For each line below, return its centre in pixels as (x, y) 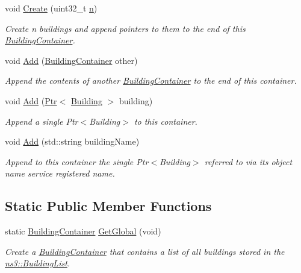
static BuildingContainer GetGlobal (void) (83, 231)
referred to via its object (248, 161)
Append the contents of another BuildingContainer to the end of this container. (151, 80)
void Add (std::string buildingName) (72, 141)
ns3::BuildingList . (38, 263)
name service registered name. (60, 173)
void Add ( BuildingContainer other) (71, 60)
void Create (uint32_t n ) (51, 8)
